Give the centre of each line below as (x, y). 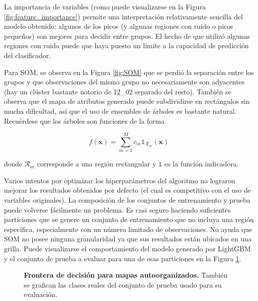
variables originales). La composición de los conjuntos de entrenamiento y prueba (127, 200)
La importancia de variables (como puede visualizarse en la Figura (105, 6)
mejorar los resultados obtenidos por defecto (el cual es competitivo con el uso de (128, 190)
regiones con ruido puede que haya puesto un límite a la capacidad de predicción (127, 45)
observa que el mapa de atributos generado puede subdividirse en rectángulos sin (127, 101)
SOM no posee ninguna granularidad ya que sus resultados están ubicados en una (128, 239)
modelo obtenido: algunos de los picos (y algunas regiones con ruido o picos (119, 26)
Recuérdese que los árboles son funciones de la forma (84, 120)
